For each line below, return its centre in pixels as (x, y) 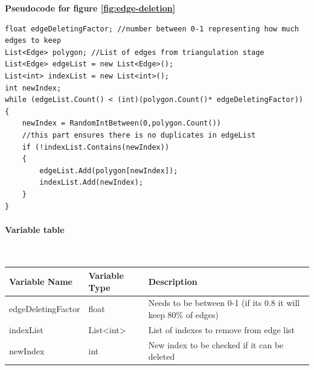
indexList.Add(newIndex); (91, 183)
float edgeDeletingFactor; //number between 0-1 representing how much (152, 29)
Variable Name (41, 281)
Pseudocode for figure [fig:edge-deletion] (90, 8)
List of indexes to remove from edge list (222, 329)
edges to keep (33, 41)
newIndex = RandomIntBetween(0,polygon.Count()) (121, 123)
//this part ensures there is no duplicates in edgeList (139, 135)
